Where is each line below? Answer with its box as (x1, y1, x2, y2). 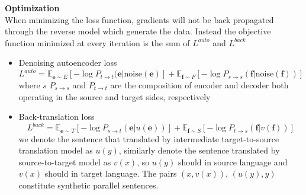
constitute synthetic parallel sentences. (18, 179, 159, 191)
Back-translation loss (18, 110, 95, 123)
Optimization (5, 2, 60, 14)
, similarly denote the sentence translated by (118, 144, 280, 156)
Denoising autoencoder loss (18, 56, 117, 69)
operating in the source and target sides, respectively (18, 90, 211, 103)
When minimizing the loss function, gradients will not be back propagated (5, 13, 274, 25)
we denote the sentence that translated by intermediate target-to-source (18, 132, 279, 145)
